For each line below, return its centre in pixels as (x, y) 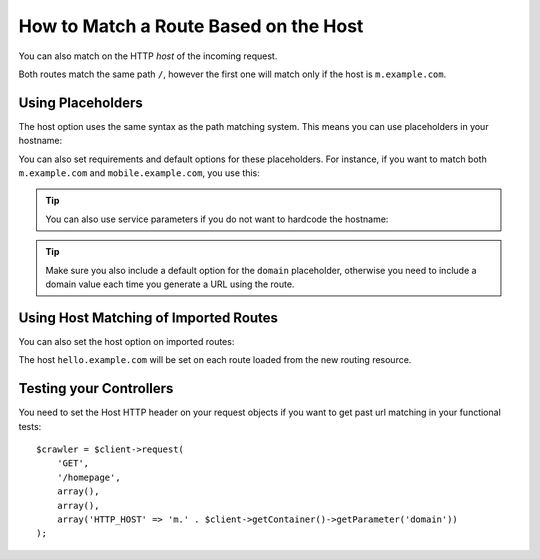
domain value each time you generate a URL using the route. (170, 284)
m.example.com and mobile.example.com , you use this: (139, 173)
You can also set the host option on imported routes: (126, 341)
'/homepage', (88, 477)
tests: (30, 426)
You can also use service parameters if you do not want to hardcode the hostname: (217, 219)
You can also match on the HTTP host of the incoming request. (148, 56)
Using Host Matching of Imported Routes (148, 317)
